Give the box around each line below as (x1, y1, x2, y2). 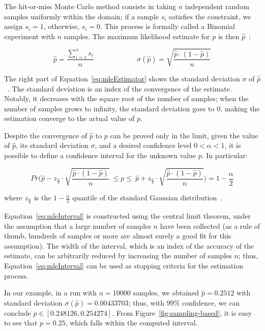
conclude (4, 307, 31, 318)
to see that (4, 317, 38, 328)
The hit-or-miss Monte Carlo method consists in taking (4, 1, 176, 11)
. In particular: (201, 150, 248, 161)
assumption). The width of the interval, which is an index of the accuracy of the (4, 240, 254, 251)
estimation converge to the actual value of (4, 113, 135, 124)
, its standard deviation (16, 140, 89, 151)
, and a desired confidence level (95, 140, 192, 151)
